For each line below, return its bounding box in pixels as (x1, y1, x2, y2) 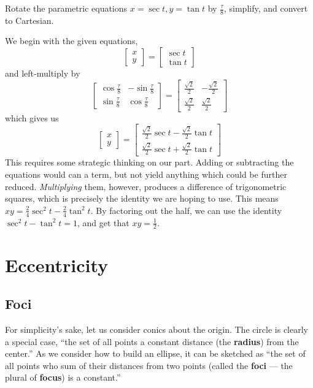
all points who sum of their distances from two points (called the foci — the (5, 359, 293, 371)
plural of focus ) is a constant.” (5, 371, 121, 384)
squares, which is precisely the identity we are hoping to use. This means (5, 192, 279, 205)
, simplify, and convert (224, 2, 308, 14)
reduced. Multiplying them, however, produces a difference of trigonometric (5, 180, 287, 192)
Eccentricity (5, 252, 109, 277)
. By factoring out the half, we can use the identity (90, 204, 282, 216)
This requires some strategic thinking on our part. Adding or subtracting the (5, 156, 294, 169)
